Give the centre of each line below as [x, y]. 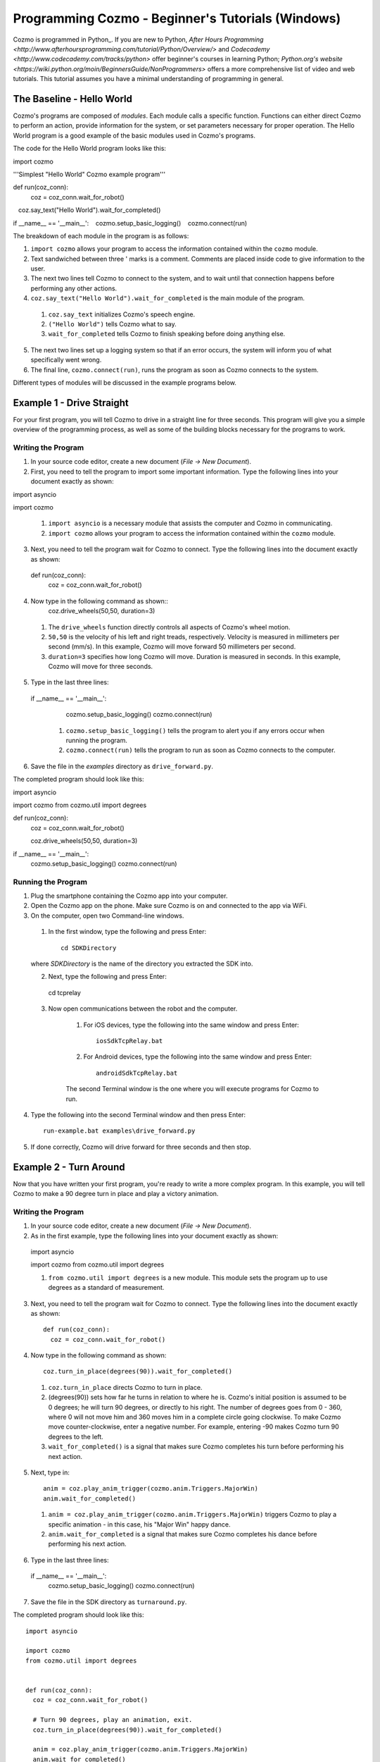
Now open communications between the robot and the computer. [143, 1009]
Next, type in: [50, 1472]
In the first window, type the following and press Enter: [127, 932]
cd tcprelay [64, 992]
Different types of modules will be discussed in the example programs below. [125, 383]
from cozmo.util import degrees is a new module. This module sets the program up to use [188, 1277]
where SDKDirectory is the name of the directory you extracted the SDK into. [142, 964]
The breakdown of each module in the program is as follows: [101, 235]
